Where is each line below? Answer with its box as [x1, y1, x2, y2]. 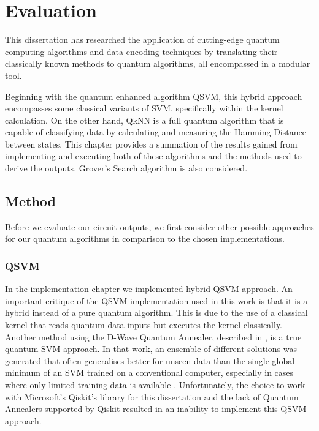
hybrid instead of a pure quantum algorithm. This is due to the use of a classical [5, 306, 308, 319]
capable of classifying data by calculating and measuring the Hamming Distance [5, 126, 306, 138]
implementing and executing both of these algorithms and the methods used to [5, 149, 302, 162]
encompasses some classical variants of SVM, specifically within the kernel [5, 102, 283, 114]
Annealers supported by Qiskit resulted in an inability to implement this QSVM [5, 402, 307, 415]
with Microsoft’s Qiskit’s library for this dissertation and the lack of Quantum [5, 390, 299, 403]
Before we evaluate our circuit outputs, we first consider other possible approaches [5, 220, 314, 233]
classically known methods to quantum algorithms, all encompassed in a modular [5, 57, 310, 70]
